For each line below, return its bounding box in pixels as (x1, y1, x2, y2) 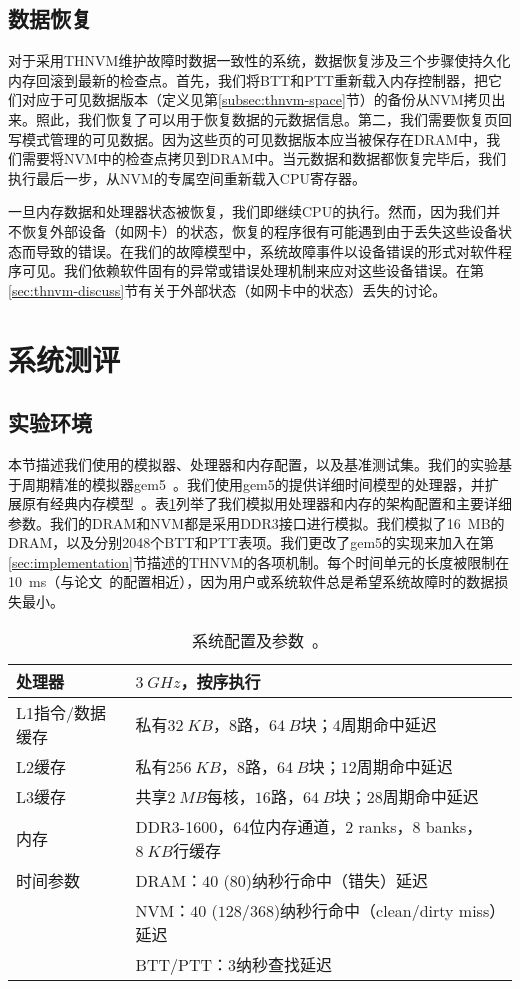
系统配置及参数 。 (191, 628, 329, 652)
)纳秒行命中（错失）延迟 (245, 868, 429, 892)
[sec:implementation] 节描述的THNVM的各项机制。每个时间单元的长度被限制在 (8, 551, 510, 572)
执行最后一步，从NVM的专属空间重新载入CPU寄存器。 (8, 167, 366, 188)
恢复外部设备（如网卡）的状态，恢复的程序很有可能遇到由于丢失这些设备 (21, 220, 498, 241)
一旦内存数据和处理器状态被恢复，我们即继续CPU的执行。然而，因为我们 (8, 201, 487, 222)
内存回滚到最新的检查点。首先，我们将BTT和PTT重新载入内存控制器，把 (8, 69, 488, 90)
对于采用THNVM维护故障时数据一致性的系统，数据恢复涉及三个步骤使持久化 (8, 50, 511, 71)
